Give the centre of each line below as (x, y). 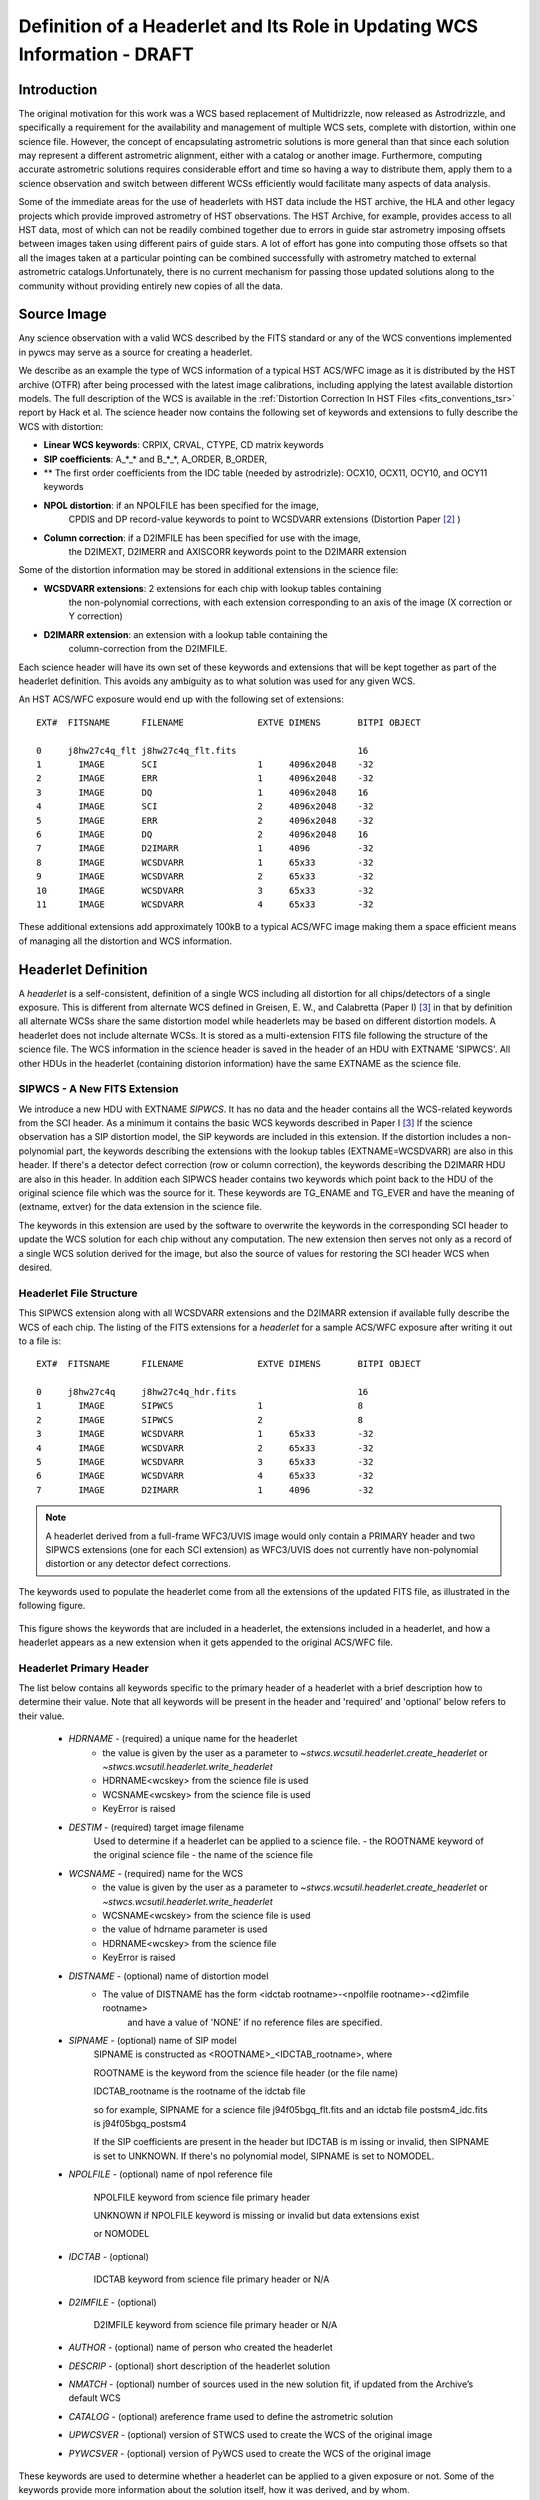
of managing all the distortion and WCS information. (125, 941)
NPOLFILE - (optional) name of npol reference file (171, 2174)
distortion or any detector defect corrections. (138, 1564)
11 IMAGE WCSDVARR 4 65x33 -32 (205, 904)
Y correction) (96, 616)
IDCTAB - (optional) (108, 2256)
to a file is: (40, 1341)
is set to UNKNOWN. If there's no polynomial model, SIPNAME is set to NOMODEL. (264, 2156)
